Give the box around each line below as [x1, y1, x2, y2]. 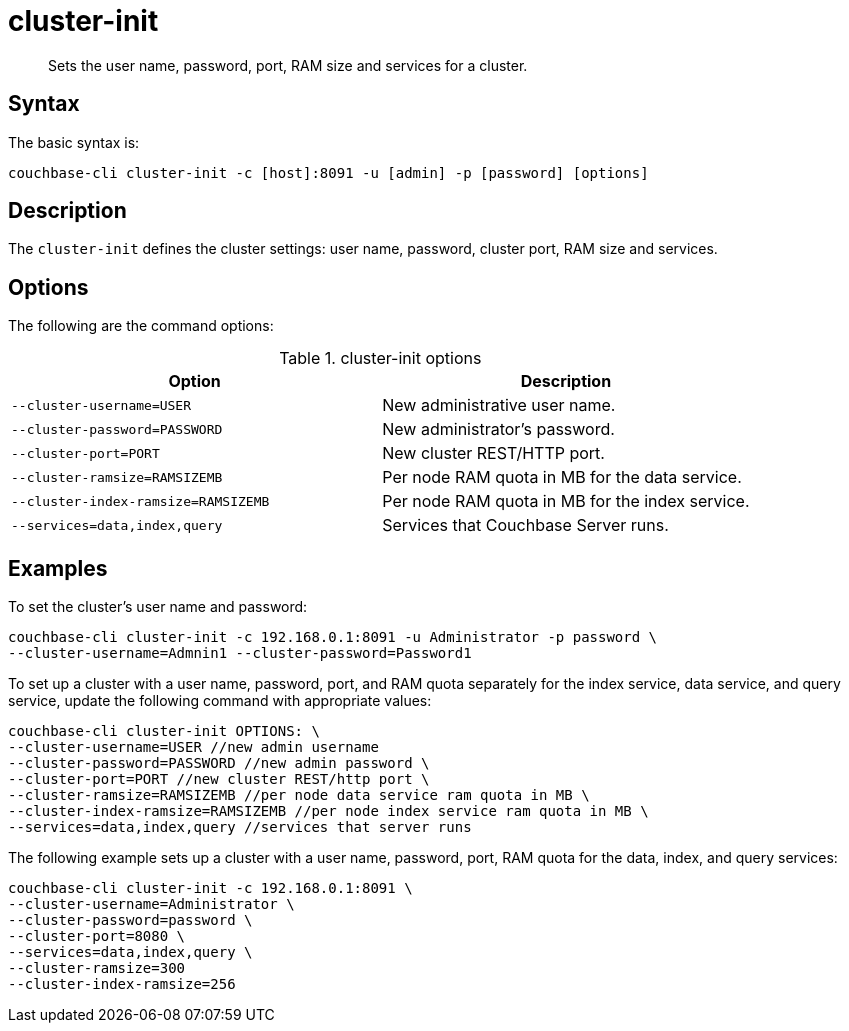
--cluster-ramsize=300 [8, 960, 186, 977]
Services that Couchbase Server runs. [382, 515, 669, 536]
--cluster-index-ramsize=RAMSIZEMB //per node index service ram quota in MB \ [8, 803, 649, 820]
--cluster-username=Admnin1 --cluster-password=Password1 [8, 645, 472, 662]
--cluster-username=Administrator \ [8, 896, 295, 913]
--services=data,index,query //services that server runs [8, 819, 472, 836]
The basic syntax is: [8, 133, 140, 151]
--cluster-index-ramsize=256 [8, 976, 236, 993]
